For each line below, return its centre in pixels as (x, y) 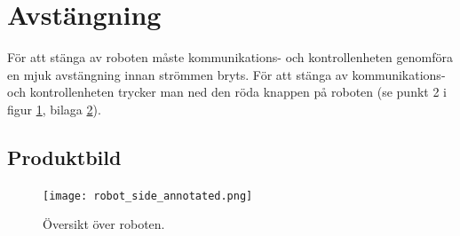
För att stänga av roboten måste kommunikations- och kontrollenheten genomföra (230, 57)
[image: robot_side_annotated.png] (148, 196)
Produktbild (64, 157)
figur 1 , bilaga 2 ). (54, 109)
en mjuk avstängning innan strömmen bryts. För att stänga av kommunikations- (226, 74)
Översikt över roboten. (104, 224)
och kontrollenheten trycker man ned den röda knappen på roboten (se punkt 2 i (227, 92)
